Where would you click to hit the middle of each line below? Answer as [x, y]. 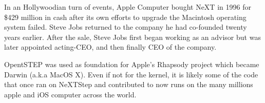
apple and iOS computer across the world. [70, 94]
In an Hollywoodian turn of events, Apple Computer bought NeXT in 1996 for [128, 7]
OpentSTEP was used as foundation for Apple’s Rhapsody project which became [132, 64]
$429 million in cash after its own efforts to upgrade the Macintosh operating [125, 17]
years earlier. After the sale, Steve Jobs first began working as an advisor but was [132, 37]
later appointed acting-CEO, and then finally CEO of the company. [110, 47]
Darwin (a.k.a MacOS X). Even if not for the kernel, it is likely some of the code [131, 74]
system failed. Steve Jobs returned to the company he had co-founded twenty [126, 27]
